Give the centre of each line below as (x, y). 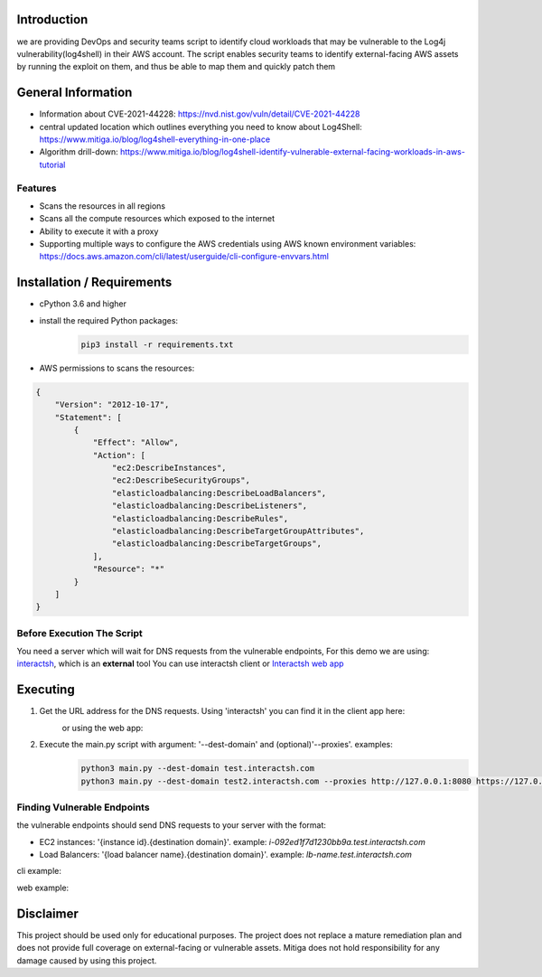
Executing (46, 690)
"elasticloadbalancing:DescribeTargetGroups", (217, 544)
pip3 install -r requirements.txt (157, 344)
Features (37, 188)
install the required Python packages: (109, 320)
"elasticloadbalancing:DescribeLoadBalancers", (219, 493)
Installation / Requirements (94, 282)
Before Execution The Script (80, 633)
